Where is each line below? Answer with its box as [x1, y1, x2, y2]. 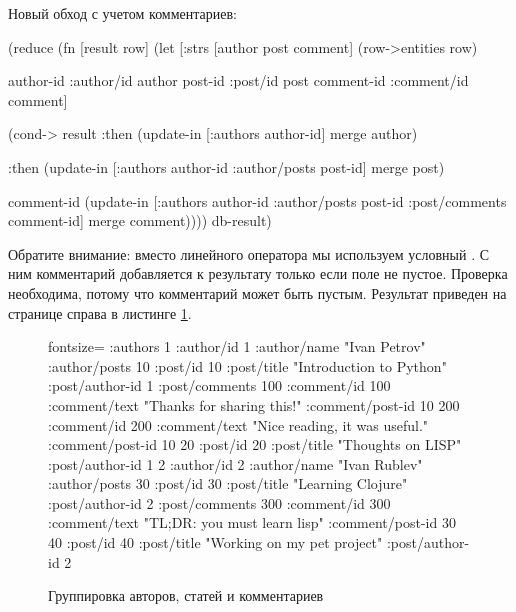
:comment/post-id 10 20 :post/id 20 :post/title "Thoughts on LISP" [48, 434, 462, 455]
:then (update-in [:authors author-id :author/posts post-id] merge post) [8, 156, 445, 177]
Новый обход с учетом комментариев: [8, 3, 237, 23]
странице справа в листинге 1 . [8, 302, 192, 323]
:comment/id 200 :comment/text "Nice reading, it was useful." [48, 414, 429, 435]
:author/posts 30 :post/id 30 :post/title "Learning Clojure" [48, 473, 408, 494]
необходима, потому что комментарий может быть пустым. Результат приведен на [8, 282, 507, 303]
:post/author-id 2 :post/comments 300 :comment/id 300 [48, 492, 391, 513]
